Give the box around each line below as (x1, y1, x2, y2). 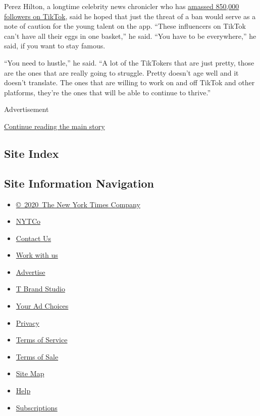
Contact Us (16, 232, 51, 243)
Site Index (4, 145, 59, 161)
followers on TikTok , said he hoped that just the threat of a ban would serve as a (4, 11, 256, 21)
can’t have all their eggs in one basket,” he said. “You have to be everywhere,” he (4, 30, 256, 41)
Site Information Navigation (4, 175, 154, 191)
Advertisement (4, 104, 49, 114)
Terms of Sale (16, 351, 59, 362)
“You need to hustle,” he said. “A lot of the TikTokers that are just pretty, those (4, 57, 254, 68)
